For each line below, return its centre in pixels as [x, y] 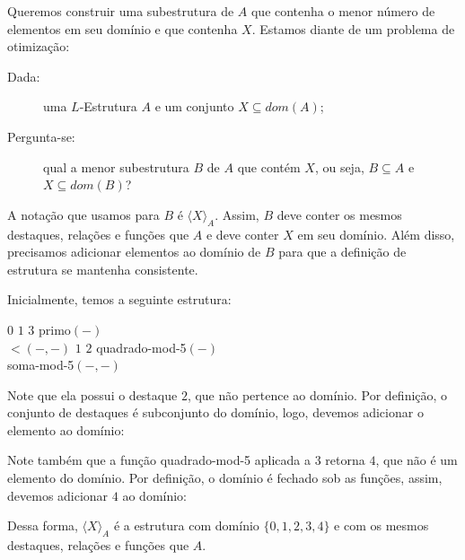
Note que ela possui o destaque [92, 394]
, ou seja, [339, 166]
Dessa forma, [43, 525]
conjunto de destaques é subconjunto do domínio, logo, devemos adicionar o [215, 412]
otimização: [39, 46]
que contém [269, 166]
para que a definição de [342, 252]
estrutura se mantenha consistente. [103, 269]
